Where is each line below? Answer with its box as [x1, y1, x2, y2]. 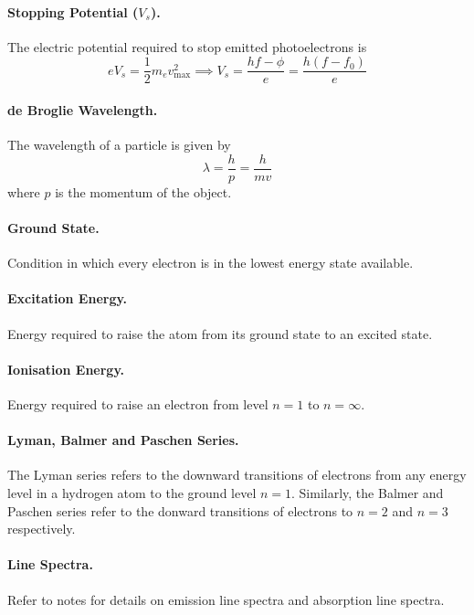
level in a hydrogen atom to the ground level [7, 483, 257, 503]
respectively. [7, 519, 76, 538]
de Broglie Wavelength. [7, 101, 158, 120]
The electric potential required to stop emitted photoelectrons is [7, 37, 367, 56]
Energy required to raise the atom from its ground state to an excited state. [7, 323, 433, 343]
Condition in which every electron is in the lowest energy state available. [7, 253, 414, 272]
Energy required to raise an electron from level [7, 395, 269, 414]
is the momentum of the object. [55, 182, 232, 201]
